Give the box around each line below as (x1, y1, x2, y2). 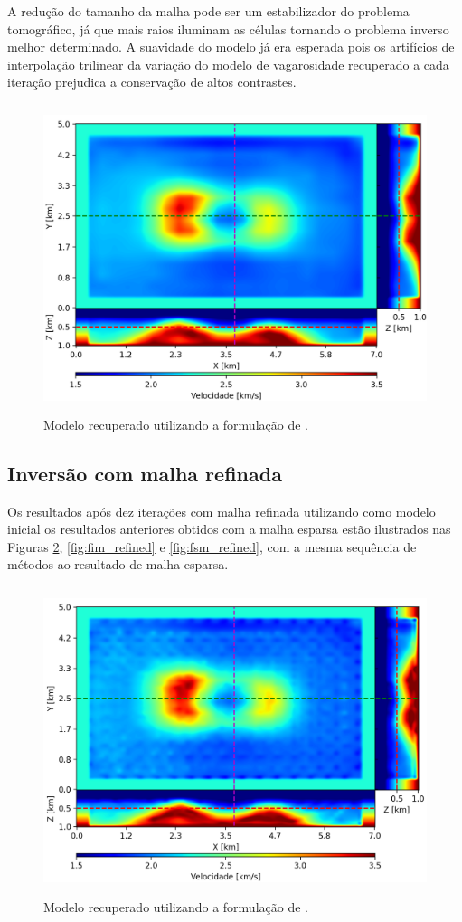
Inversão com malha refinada (7, 459, 282, 487)
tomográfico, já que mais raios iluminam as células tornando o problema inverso (7, 19, 449, 38)
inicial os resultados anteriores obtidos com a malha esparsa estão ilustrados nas (7, 519, 451, 538)
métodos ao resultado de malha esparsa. (7, 555, 229, 574)
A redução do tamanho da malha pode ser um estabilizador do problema (7, 2, 410, 20)
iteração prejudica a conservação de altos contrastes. (7, 72, 297, 91)
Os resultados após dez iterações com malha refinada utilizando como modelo (7, 501, 436, 520)
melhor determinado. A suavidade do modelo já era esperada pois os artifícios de (7, 37, 455, 56)
